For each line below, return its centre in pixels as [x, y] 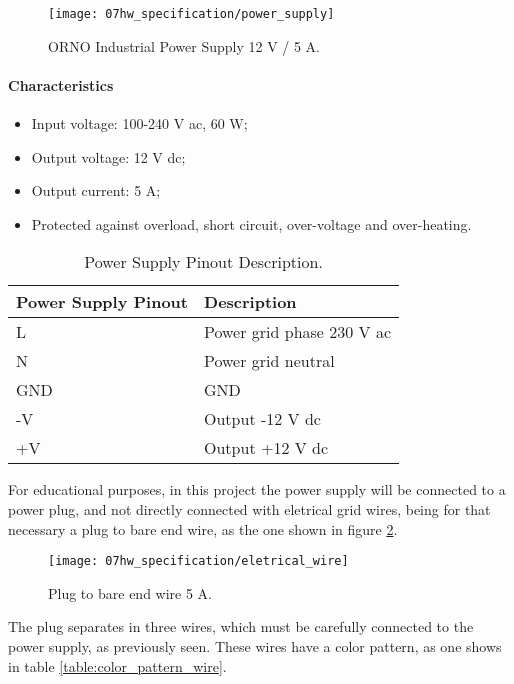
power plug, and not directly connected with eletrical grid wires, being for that [249, 509]
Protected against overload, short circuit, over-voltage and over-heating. [251, 223]
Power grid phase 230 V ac [298, 332]
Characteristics [61, 84]
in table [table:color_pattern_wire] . [117, 665]
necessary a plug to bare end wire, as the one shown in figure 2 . [203, 528]
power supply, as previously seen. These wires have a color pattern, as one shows [255, 646]
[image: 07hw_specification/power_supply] [191, 14]
